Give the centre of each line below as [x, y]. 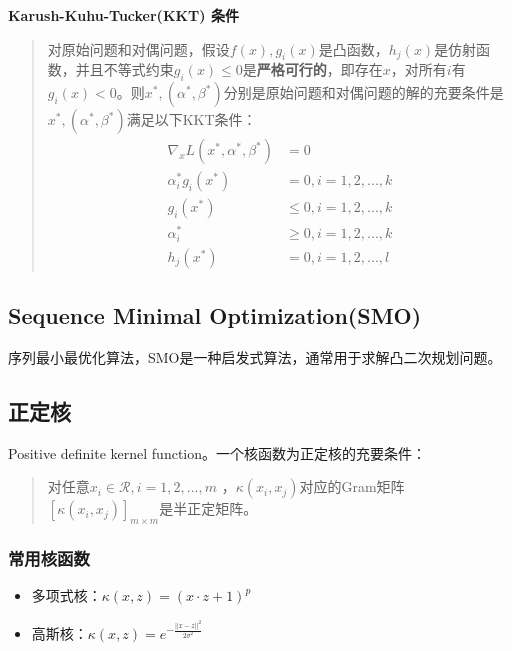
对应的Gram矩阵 [352, 486]
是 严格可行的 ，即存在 [312, 69]
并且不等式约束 [124, 69]
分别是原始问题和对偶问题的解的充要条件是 [363, 92]
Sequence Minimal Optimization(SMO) [215, 315]
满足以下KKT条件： [191, 119]
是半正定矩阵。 [208, 508]
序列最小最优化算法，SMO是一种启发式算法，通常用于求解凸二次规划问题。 [255, 357]
